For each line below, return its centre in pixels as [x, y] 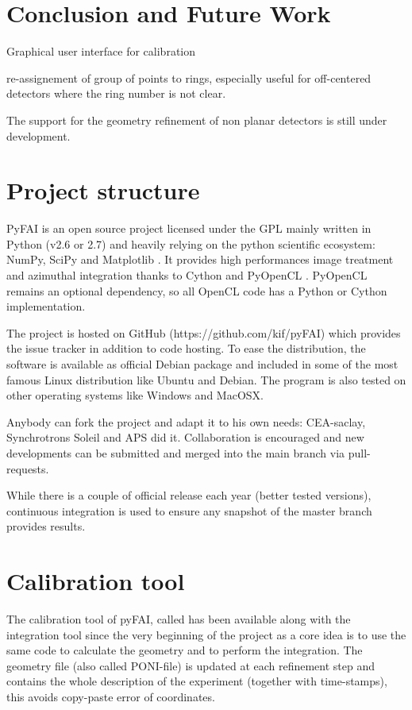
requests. [28, 468]
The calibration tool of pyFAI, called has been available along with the [179, 619]
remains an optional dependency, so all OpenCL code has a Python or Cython [197, 290]
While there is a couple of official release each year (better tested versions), [189, 495]
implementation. [46, 306]
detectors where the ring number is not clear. [116, 93]
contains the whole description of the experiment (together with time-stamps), [197, 681]
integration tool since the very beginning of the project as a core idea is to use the [206, 634]
